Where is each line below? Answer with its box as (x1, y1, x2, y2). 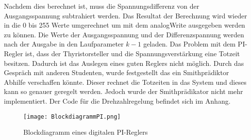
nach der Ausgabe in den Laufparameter (4, 39, 124, 49)
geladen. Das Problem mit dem (143, 39, 236, 49)
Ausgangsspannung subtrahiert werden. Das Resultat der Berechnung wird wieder (4, 10, 247, 20)
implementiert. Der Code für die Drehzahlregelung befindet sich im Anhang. (4, 95, 231, 106)
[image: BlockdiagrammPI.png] (23, 113, 121, 120)
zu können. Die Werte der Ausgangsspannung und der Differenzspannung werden (4, 29, 244, 39)
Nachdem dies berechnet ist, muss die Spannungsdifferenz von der (4, 1, 200, 11)
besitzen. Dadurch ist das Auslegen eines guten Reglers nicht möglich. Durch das (4, 58, 244, 68)
